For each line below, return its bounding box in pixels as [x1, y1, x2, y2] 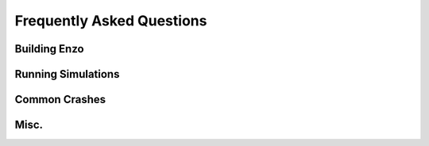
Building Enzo [14, 42, 84, 56]
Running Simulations [14, 67, 120, 81]
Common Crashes [14, 93, 106, 106]
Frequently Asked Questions [14, 12, 207, 29]
